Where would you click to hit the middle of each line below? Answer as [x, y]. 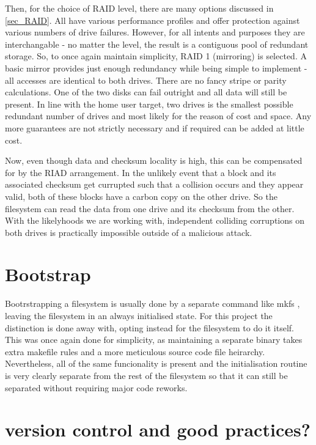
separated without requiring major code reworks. [96, 387]
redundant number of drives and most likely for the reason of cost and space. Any [158, 116]
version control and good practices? [158, 429]
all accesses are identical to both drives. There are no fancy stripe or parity [146, 80]
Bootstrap [48, 274]
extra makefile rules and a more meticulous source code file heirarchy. [135, 351]
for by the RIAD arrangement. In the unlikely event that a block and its [141, 172]
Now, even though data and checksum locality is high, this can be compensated [154, 160]
